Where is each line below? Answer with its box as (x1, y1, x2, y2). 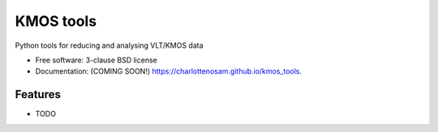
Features (15, 87, 61, 101)
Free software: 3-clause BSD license (35, 55, 157, 65)
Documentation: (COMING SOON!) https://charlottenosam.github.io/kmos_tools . (35, 66, 303, 76)
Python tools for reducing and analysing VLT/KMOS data (15, 40, 204, 50)
